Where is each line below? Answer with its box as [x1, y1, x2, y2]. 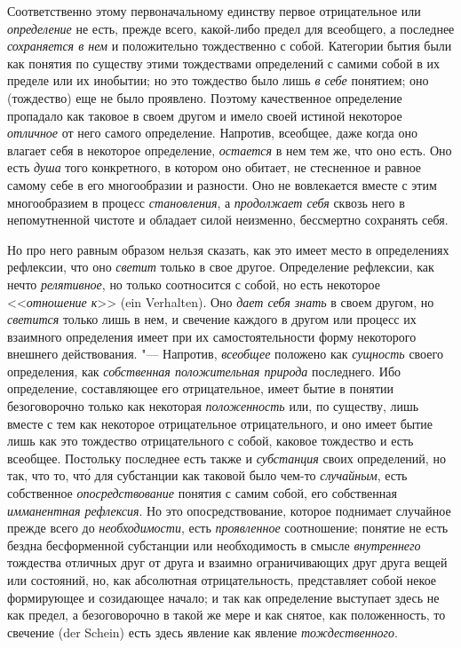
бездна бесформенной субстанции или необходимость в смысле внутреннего [7, 535, 421, 554]
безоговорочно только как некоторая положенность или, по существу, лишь [7, 397, 419, 415]
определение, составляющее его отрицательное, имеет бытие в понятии [7, 379, 393, 398]
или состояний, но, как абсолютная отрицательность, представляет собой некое [7, 571, 437, 589]
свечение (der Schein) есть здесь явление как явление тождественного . [7, 622, 398, 641]
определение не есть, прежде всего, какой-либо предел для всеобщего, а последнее [7, 19, 455, 37]
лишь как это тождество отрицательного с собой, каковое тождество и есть [7, 431, 414, 450]
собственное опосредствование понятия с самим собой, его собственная [7, 484, 397, 502]
